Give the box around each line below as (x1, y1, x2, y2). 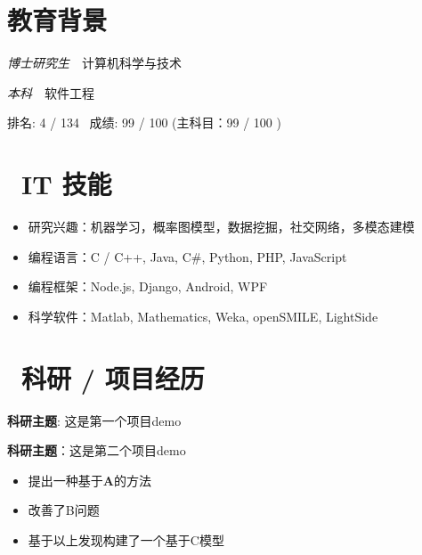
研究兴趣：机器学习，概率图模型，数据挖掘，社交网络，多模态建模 (28, 217, 415, 236)
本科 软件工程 (7, 83, 94, 102)
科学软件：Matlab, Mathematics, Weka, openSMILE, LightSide (28, 306, 378, 325)
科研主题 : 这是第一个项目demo (7, 411, 182, 429)
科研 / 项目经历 (21, 359, 205, 396)
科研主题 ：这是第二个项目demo (7, 441, 186, 460)
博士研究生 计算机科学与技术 (7, 53, 182, 72)
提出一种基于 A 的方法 (28, 470, 151, 489)
